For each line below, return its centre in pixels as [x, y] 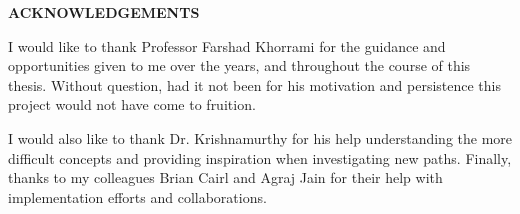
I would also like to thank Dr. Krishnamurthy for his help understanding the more [260, 137]
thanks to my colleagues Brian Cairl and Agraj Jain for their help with [225, 177]
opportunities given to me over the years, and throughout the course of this [239, 65]
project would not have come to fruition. [132, 104]
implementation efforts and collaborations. [137, 196]
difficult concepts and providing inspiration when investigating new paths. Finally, [260, 157]
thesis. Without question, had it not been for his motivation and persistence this [254, 84]
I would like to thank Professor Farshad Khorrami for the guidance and [227, 45]
